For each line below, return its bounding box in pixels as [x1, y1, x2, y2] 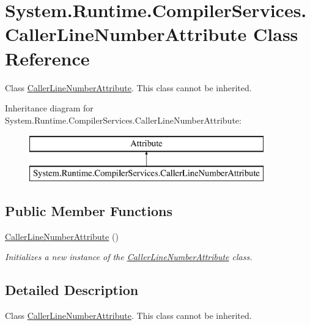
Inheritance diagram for [5, 102, 94, 114]
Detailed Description [5, 280, 139, 299]
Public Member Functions [5, 201, 172, 220]
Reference [5, 45, 90, 70]
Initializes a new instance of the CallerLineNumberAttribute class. [5, 250, 253, 263]
